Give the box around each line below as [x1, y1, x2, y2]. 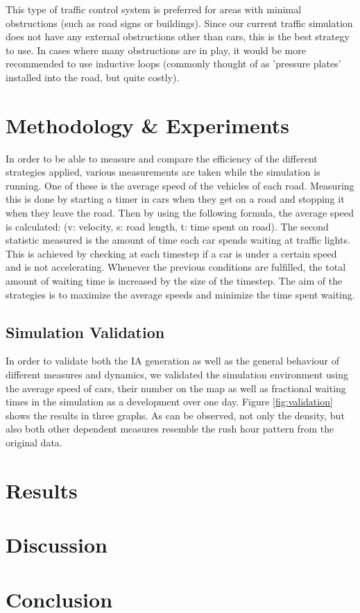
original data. [6, 435, 62, 449]
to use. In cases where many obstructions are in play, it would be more [6, 42, 306, 57]
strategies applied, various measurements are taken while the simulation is [6, 165, 320, 179]
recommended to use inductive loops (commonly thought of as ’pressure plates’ [6, 56, 341, 71]
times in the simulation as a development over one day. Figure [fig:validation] [6, 394, 333, 409]
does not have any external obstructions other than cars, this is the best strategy [6, 29, 350, 44]
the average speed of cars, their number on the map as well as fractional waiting [6, 380, 346, 395]
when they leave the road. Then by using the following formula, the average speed [6, 205, 354, 220]
